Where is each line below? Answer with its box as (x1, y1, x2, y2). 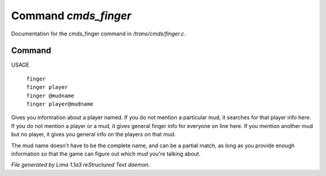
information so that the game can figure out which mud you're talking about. (11, 150, 201, 157)
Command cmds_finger (11, 9, 132, 22)
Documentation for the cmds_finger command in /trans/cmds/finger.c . (11, 30, 186, 37)
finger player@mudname (26, 101, 94, 108)
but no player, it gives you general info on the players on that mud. (11, 131, 176, 138)
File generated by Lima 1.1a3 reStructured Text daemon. (11, 161, 150, 168)
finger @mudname (26, 92, 75, 99)
